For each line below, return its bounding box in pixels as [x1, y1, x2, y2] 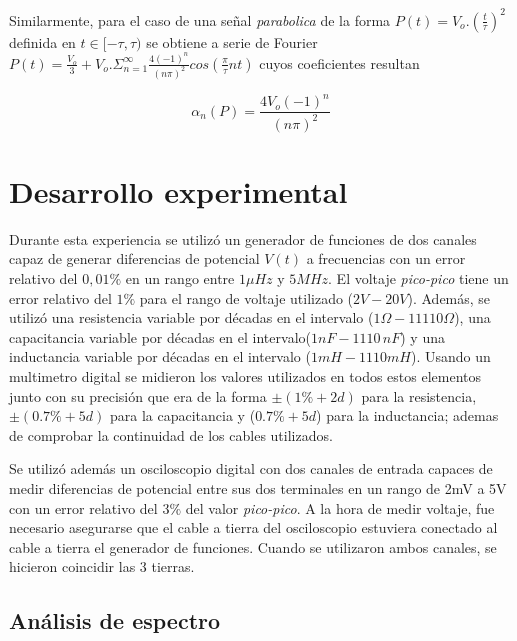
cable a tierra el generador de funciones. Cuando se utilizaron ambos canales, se [9, 536, 497, 557]
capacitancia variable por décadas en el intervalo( [9, 326, 311, 347]
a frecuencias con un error [306, 248, 466, 269]
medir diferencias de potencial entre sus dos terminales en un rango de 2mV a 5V [9, 478, 507, 498]
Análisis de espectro [9, 605, 221, 636]
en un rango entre [125, 268, 235, 289]
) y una [400, 326, 445, 347]
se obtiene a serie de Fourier [146, 31, 318, 52]
